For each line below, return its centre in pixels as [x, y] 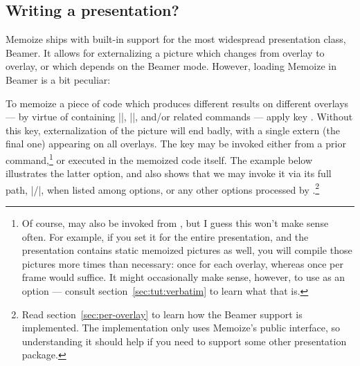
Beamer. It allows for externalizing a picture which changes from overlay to [165, 52]
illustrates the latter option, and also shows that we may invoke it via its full [169, 173]
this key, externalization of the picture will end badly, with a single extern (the [173, 130]
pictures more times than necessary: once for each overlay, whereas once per [182, 263]
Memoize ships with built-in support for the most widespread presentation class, [176, 39]
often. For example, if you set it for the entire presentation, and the [165, 236]
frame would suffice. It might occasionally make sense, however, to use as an [183, 277]
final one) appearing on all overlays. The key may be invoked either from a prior [176, 144]
